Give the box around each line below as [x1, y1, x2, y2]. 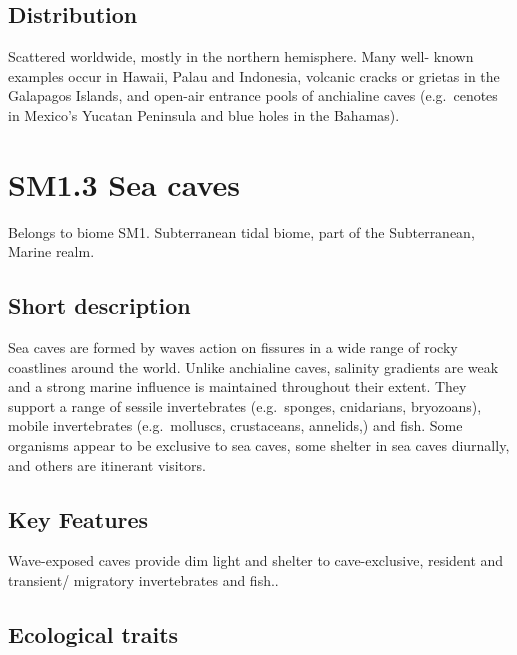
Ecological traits [8, 619, 179, 650]
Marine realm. [8, 241, 95, 262]
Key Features [8, 503, 149, 534]
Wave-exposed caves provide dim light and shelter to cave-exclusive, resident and [8, 550, 504, 571]
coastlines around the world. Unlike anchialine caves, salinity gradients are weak [8, 356, 499, 377]
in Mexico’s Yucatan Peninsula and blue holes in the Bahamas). [8, 104, 400, 125]
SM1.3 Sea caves [8, 163, 240, 204]
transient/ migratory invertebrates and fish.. [8, 570, 279, 591]
